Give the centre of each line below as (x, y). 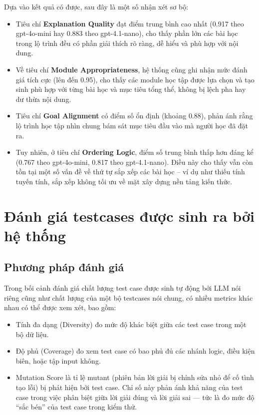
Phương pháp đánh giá (64, 267)
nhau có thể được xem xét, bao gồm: (60, 307)
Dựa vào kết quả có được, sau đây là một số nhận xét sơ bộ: (96, 6)
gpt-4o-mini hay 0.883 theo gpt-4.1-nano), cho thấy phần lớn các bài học (127, 33)
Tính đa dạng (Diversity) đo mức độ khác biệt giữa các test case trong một (131, 324)
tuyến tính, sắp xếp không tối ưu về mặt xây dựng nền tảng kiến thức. (124, 181)
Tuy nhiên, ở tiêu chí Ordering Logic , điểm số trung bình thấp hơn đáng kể (134, 152)
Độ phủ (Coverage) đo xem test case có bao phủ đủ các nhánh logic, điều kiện (135, 351)
